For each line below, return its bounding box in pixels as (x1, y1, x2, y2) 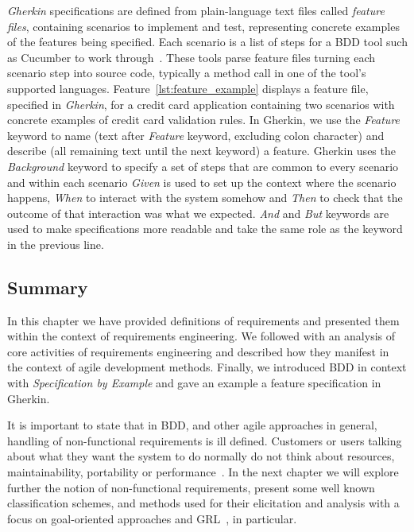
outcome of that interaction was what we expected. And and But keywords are (7, 204, 389, 221)
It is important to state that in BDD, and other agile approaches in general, (7, 417, 377, 433)
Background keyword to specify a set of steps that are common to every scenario (7, 157, 399, 174)
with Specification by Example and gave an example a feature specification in (7, 375, 381, 391)
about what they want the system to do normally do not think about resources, (7, 448, 395, 464)
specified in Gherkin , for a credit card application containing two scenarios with (7, 95, 395, 112)
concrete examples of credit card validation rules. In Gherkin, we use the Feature (7, 111, 400, 128)
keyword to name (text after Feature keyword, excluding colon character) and (7, 126, 385, 143)
